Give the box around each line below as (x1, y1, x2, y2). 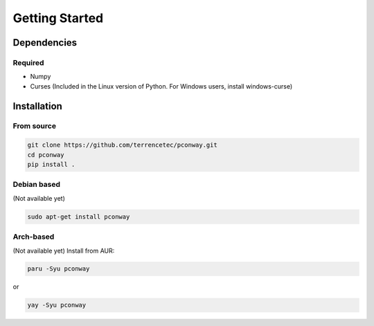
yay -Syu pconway (27, 301, 87, 309)
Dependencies (12, 37, 78, 48)
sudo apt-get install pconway (27, 212, 130, 221)
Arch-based (12, 232, 55, 242)
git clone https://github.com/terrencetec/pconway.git (27, 141, 217, 149)
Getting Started (12, 10, 104, 26)
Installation (12, 100, 62, 112)
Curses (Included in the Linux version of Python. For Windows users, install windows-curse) (30, 82, 293, 90)
